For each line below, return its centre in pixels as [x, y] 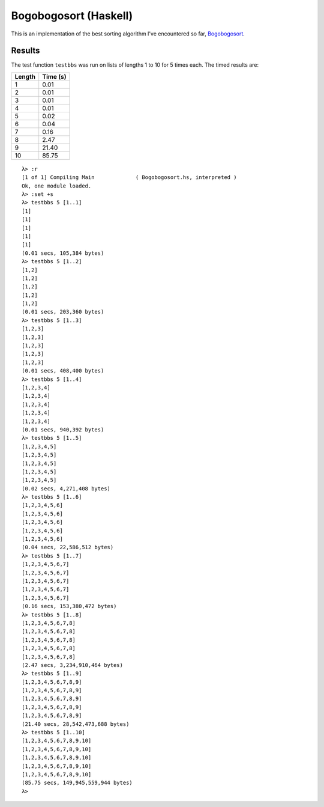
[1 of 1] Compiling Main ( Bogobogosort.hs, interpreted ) [129, 178]
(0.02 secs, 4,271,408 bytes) [66, 489]
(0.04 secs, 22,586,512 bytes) [68, 547]
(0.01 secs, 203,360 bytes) [63, 312]
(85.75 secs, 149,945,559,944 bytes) [77, 783]
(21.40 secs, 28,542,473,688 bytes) [76, 724]
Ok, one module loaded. [57, 186]
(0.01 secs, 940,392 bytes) [63, 429]
